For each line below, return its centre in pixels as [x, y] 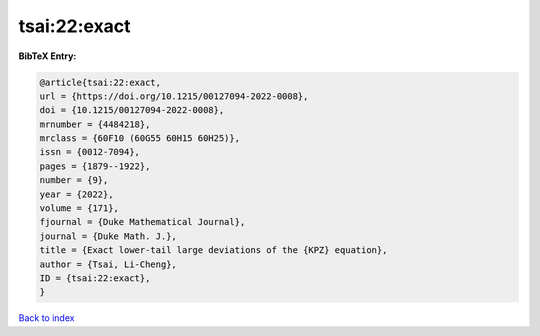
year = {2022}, [76, 194]
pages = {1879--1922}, [95, 166]
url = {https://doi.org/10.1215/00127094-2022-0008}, [174, 96]
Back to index [46, 318]
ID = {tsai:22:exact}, [95, 278]
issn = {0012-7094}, [89, 152]
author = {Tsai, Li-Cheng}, [108, 264]
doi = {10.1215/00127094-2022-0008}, [132, 110]
